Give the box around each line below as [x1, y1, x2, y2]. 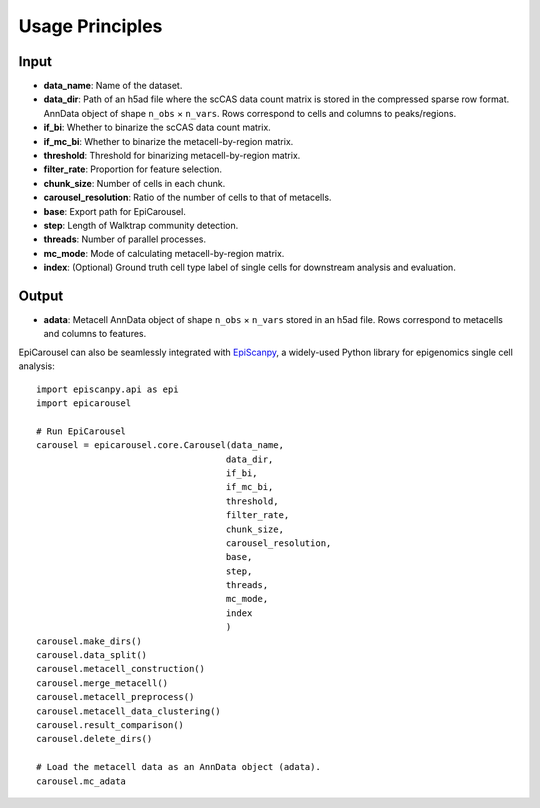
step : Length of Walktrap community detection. [43, 219, 239, 231]
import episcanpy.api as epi [36, 383, 179, 395]
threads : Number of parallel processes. [43, 233, 207, 245]
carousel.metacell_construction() [36, 663, 205, 675]
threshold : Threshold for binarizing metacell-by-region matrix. [43, 150, 301, 162]
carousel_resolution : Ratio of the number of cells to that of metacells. [43, 191, 332, 204]
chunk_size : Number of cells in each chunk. [43, 177, 226, 189]
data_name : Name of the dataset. [43, 80, 183, 92]
